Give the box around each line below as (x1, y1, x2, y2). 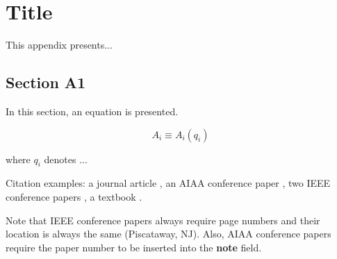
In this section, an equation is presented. (6, 103, 179, 118)
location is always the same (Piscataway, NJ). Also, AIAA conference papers (6, 226, 331, 241)
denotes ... (44, 151, 88, 166)
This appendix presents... (6, 37, 113, 52)
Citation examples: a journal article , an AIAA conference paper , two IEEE (6, 176, 331, 190)
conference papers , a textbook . (6, 189, 142, 203)
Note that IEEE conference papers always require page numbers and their (6, 212, 320, 227)
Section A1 (6, 72, 86, 93)
